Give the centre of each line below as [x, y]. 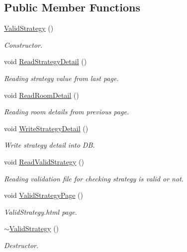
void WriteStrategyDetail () [46, 128]
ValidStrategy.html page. [41, 211]
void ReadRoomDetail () [42, 95]
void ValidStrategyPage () [44, 195]
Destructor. [21, 245]
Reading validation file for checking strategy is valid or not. [94, 178]
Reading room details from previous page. [67, 112]
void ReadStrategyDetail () [46, 61]
